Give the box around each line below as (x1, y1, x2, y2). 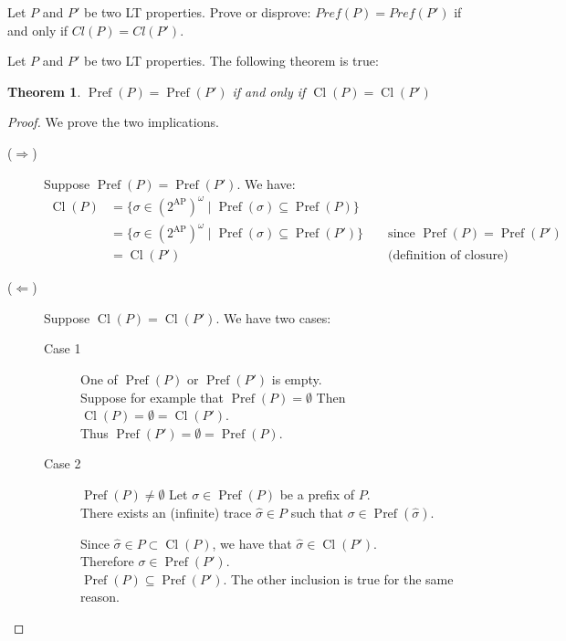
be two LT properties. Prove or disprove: (84, 3, 311, 21)
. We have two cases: (215, 308, 331, 327)
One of (80, 370, 118, 389)
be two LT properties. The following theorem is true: (84, 51, 379, 70)
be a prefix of (279, 485, 354, 503)
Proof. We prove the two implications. (7, 112, 219, 131)
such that (290, 502, 343, 521)
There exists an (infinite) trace (80, 502, 252, 521)
